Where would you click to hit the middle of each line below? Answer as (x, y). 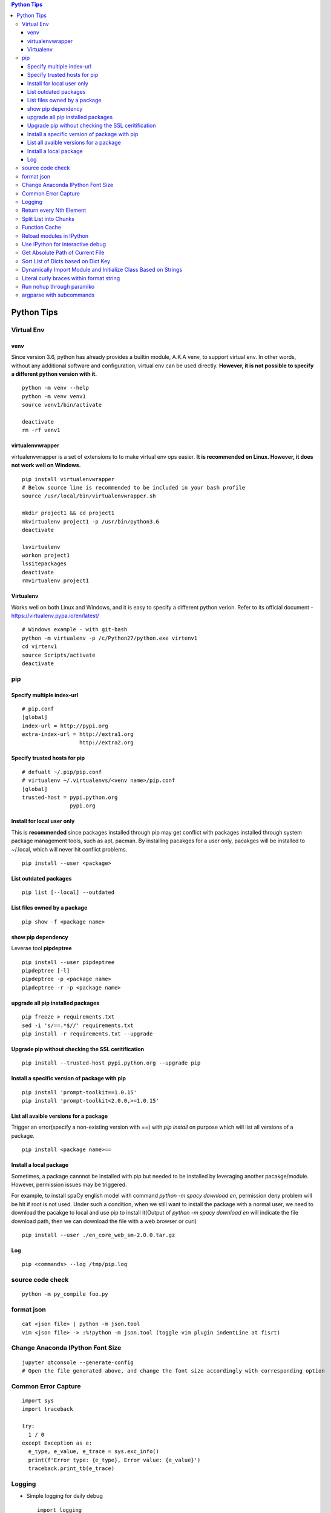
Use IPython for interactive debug (64, 244)
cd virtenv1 (40, 647)
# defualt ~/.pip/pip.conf (62, 772)
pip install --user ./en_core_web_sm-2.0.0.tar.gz (99, 1235)
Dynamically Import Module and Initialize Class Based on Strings (102, 270)
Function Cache (42, 228)
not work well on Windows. (46, 465)
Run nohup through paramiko (58, 286)
